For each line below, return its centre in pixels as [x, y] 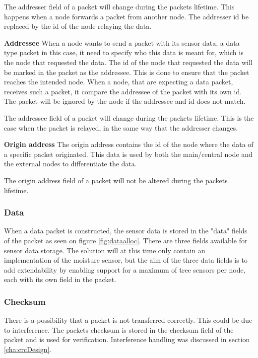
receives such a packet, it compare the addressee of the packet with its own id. [123, 91]
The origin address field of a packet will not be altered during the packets [116, 180]
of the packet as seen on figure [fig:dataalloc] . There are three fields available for [126, 240]
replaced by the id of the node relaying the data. [78, 26]
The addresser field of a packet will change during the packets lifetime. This [119, 6]
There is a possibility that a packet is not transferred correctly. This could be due [128, 320]
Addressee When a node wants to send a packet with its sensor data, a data [122, 42]
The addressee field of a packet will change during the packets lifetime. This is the [129, 117]
